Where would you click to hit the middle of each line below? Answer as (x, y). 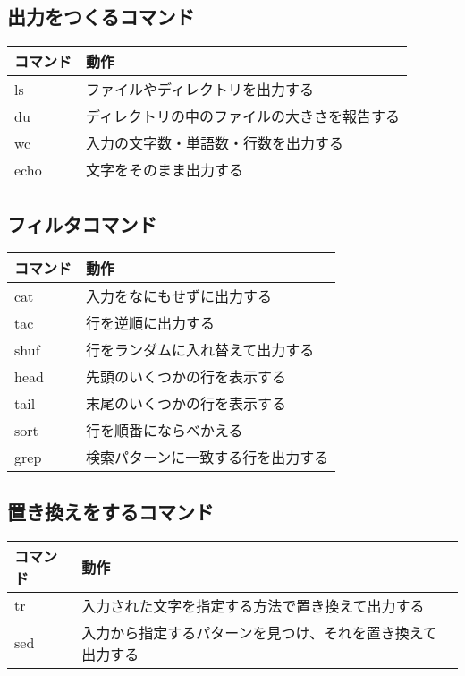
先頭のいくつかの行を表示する (186, 377)
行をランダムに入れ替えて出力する (200, 350)
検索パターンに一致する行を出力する (207, 458)
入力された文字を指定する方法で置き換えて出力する (253, 605)
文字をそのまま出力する (165, 170)
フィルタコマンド (82, 223)
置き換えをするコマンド (110, 511)
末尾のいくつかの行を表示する (186, 404)
